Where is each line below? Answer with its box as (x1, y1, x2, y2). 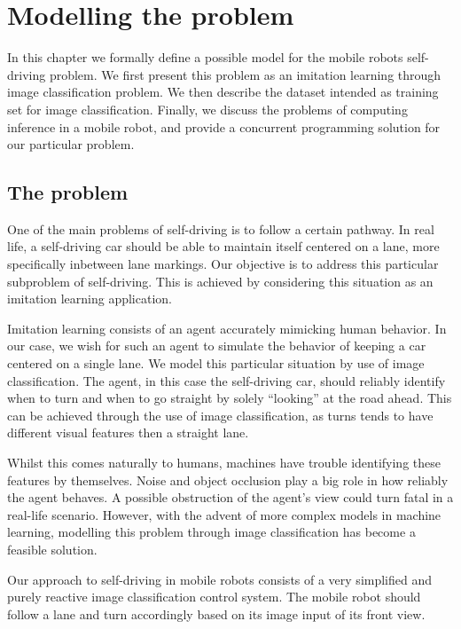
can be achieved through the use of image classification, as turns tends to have (7, 405, 434, 424)
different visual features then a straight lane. (7, 423, 249, 442)
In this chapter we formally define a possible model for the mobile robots (7, 48, 403, 67)
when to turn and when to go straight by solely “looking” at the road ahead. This (7, 389, 452, 407)
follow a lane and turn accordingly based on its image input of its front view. (7, 604, 426, 623)
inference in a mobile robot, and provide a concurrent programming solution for (7, 117, 441, 136)
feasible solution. (7, 539, 98, 558)
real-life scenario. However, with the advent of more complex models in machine (7, 505, 441, 523)
